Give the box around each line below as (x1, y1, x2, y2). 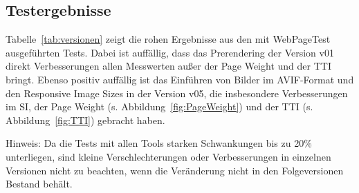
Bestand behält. (6, 176, 73, 191)
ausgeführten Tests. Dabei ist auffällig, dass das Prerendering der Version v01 (6, 45, 334, 59)
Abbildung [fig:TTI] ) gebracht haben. (6, 112, 165, 127)
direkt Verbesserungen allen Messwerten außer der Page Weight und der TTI (6, 59, 331, 73)
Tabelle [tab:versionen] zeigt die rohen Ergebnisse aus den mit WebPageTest (6, 32, 331, 46)
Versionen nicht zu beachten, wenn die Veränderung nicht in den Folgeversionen (6, 163, 344, 177)
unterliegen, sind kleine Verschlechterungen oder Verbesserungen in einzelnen (6, 149, 331, 163)
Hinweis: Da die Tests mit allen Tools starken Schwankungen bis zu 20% (6, 136, 312, 150)
